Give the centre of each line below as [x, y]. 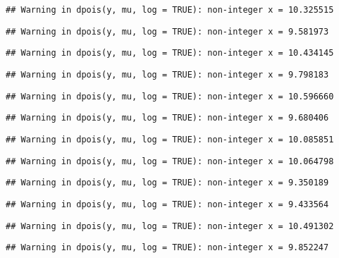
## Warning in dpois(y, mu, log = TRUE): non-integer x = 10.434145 [170, 53]
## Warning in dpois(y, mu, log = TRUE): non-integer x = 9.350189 [167, 183]
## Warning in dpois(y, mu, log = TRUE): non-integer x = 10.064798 [170, 161]
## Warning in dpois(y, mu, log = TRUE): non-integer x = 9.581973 [167, 31]
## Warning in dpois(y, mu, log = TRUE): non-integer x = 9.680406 [167, 118]
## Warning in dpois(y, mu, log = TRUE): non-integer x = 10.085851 [170, 139]
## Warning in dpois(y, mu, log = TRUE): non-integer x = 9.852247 [167, 248]
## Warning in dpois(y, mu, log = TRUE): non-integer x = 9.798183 [167, 74]
